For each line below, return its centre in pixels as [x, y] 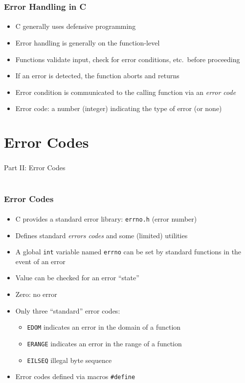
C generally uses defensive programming [76, 26]
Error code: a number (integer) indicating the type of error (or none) [119, 108]
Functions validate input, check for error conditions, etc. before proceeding [128, 59]
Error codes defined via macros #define [75, 376]
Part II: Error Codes [35, 168]
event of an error [40, 261]
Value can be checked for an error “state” [77, 278]
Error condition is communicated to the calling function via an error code [126, 92]
